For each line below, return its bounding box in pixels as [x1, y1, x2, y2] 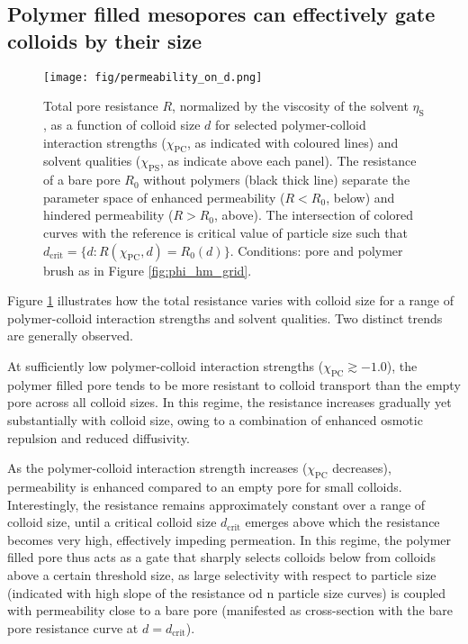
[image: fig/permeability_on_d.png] [43, 70, 263, 84]
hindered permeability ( [43, 205, 174, 224]
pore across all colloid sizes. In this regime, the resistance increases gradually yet [7, 393, 452, 412]
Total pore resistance [43, 96, 158, 115]
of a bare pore [43, 170, 121, 189]
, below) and [326, 187, 395, 206]
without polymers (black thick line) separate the [143, 170, 410, 189]
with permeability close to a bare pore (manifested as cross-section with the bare [7, 601, 453, 620]
